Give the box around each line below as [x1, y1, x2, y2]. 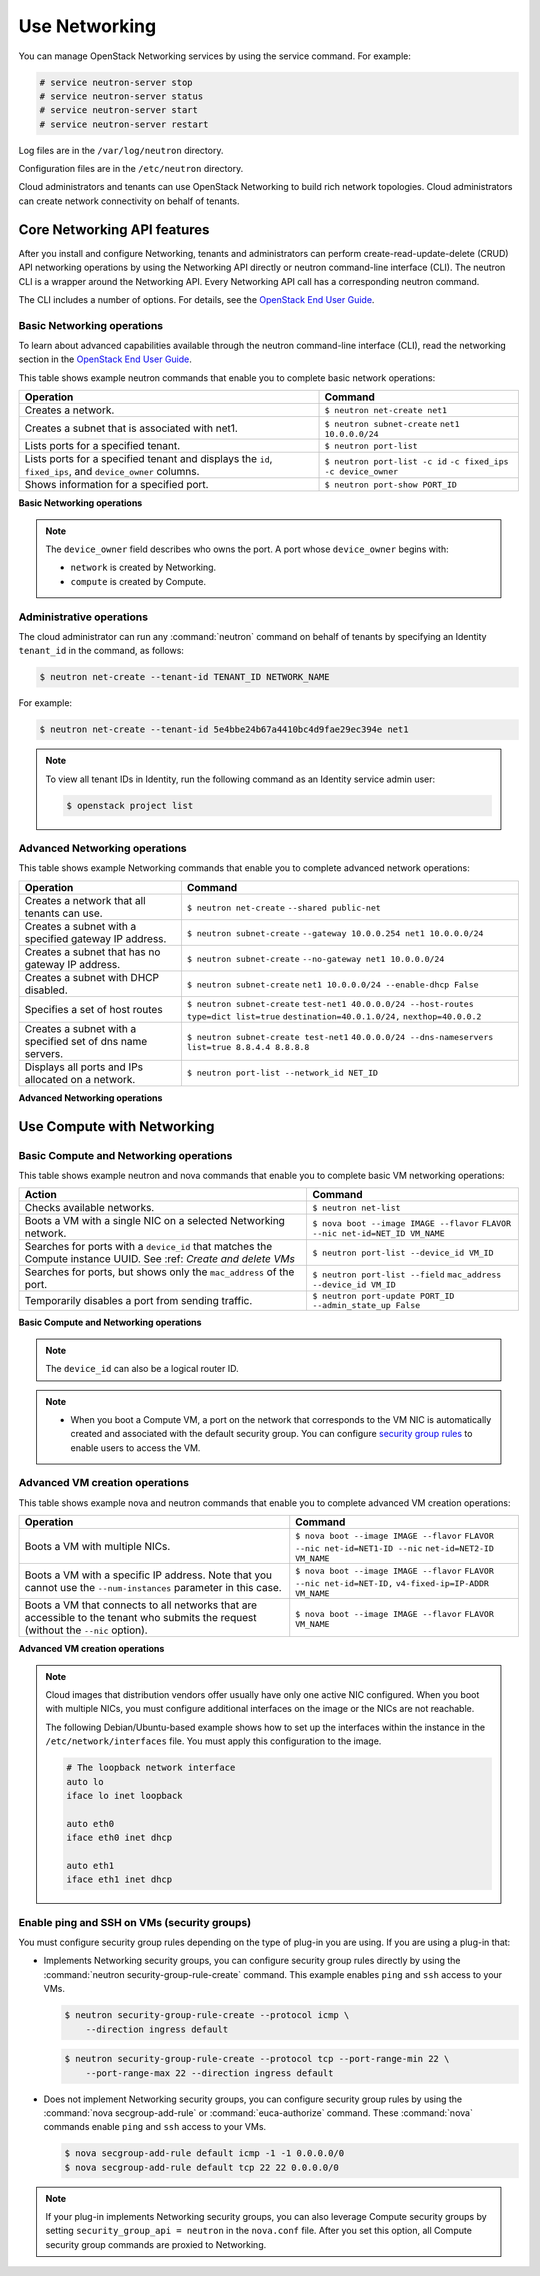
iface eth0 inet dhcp [66, 1832, 173, 1844]
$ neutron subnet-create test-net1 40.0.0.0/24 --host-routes [186, 998, 474, 1009]
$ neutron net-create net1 [324, 405, 448, 415]
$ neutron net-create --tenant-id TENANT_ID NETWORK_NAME [39, 671, 330, 683]
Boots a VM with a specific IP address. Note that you [24, 1568, 272, 1582]
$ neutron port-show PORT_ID [324, 479, 457, 490]
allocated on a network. [24, 1072, 136, 1086]
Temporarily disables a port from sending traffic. [24, 1294, 253, 1308]
